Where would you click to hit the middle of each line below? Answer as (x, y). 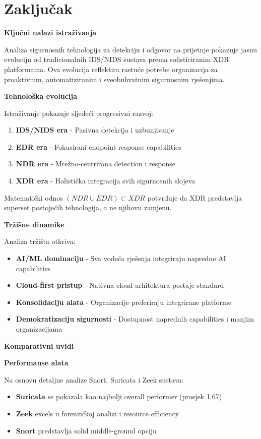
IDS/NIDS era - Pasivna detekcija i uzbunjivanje (95, 130)
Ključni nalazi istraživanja (50, 33)
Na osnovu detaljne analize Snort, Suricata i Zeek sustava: (94, 379)
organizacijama (39, 329)
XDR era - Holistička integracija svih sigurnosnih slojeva (106, 181)
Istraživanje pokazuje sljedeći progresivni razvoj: (79, 113)
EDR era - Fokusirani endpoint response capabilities (99, 146)
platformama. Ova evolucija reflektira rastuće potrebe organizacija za (111, 69)
